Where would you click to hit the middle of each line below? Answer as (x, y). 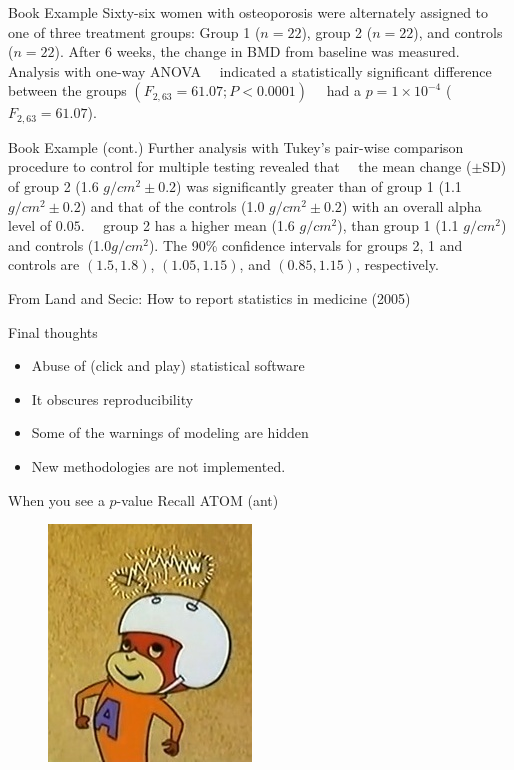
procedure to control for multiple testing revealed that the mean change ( (240, 166)
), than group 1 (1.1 (398, 225)
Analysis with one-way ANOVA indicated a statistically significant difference (250, 70)
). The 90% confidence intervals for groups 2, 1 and (305, 244)
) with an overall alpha (411, 205)
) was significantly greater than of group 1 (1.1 (319, 186)
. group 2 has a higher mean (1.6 (187, 225)
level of (30, 225)
